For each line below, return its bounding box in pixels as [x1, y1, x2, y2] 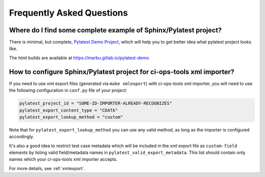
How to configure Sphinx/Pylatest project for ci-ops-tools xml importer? [9, 68, 235, 76]
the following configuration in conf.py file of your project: [9, 87, 128, 93]
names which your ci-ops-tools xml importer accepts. [9, 156, 118, 162]
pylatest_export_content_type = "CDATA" [19, 107, 118, 113]
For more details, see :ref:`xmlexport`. [9, 165, 85, 171]
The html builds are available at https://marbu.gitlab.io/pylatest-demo [9, 54, 149, 61]
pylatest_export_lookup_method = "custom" [19, 114, 123, 120]
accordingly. [9, 134, 34, 140]
